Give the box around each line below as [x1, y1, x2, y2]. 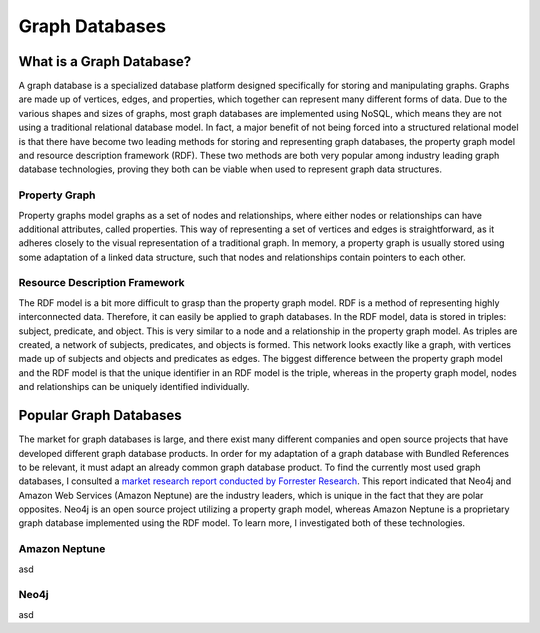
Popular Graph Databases [18, 407, 182, 424]
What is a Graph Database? [18, 53, 192, 70]
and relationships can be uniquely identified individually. [18, 381, 250, 393]
